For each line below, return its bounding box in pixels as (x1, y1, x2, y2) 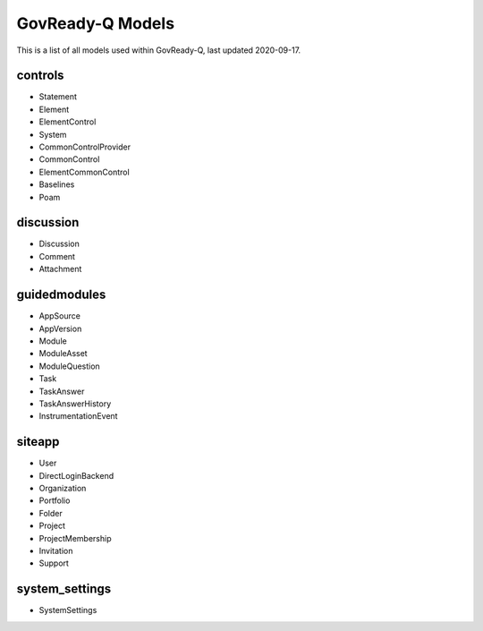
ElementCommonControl (38, 166, 130, 177)
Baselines (38, 179, 75, 190)
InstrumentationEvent (38, 411, 118, 422)
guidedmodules (16, 287, 106, 303)
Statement (38, 91, 78, 102)
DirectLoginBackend (38, 470, 114, 481)
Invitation (38, 545, 73, 556)
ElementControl (38, 116, 97, 127)
